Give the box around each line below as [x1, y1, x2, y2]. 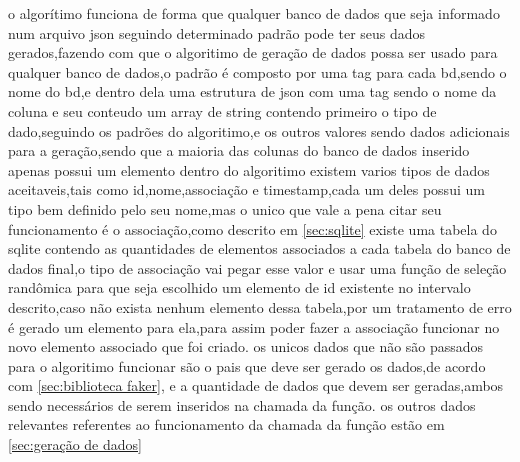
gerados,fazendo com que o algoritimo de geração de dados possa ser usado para [8, 42, 498, 63]
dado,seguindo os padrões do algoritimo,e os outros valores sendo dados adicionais [8, 120, 510, 141]
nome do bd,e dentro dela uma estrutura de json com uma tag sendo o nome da [8, 81, 497, 102]
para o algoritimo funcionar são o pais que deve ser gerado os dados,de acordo [8, 355, 486, 376]
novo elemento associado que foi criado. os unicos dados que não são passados [8, 336, 484, 357]
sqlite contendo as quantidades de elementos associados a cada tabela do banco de [8, 238, 511, 259]
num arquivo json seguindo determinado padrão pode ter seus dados [8, 22, 426, 43]
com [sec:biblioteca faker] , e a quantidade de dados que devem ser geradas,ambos [8, 375, 504, 396]
